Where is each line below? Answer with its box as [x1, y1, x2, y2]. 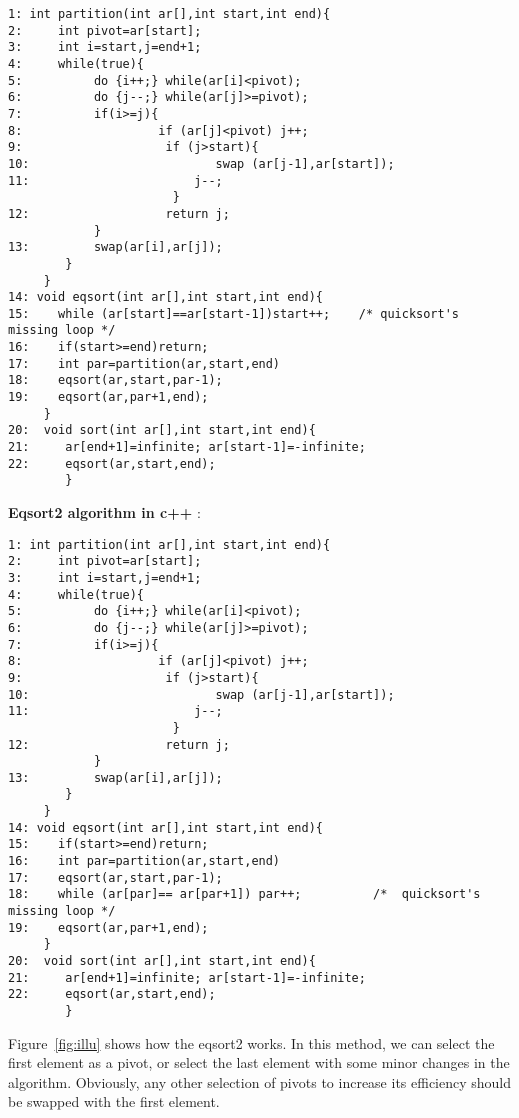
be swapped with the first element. [8, 1091, 220, 1112]
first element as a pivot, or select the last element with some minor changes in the [8, 1052, 510, 1073]
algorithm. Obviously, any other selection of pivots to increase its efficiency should [8, 1071, 512, 1092]
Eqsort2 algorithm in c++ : [8, 502, 201, 523]
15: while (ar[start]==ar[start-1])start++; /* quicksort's [8, 306, 460, 321]
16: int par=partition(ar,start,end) [8, 854, 281, 869]
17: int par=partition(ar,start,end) [8, 356, 281, 371]
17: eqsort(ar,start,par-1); [8, 870, 223, 885]
